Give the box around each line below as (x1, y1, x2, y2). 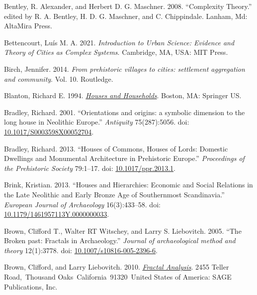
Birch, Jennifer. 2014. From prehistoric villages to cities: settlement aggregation (4, 63, 245, 74)
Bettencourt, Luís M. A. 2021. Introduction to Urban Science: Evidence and (4, 37, 235, 47)
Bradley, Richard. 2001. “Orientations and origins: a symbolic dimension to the (4, 107, 245, 117)
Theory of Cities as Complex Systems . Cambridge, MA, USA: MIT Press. (4, 47, 228, 57)
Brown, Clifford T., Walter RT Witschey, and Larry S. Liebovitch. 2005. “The (4, 225, 242, 236)
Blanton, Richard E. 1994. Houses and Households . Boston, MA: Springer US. (4, 90, 242, 101)
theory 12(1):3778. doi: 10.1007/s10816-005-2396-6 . (4, 245, 158, 255)
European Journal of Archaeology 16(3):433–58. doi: (4, 199, 161, 209)
